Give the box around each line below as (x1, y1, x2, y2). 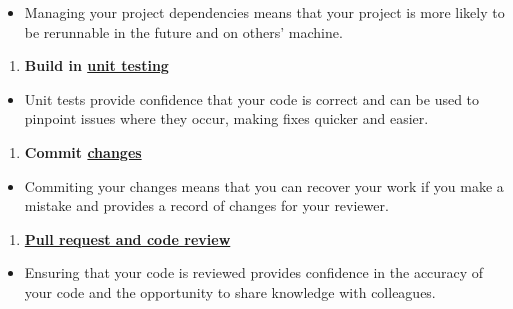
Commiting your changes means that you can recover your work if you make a (24, 175, 504, 196)
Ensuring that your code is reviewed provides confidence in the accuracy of (24, 262, 484, 283)
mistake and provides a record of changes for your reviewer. (24, 195, 389, 216)
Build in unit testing (24, 55, 169, 76)
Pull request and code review (24, 228, 231, 249)
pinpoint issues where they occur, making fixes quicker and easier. (24, 108, 429, 129)
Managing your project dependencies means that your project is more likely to (24, 2, 505, 22)
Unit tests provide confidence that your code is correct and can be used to (24, 88, 480, 109)
